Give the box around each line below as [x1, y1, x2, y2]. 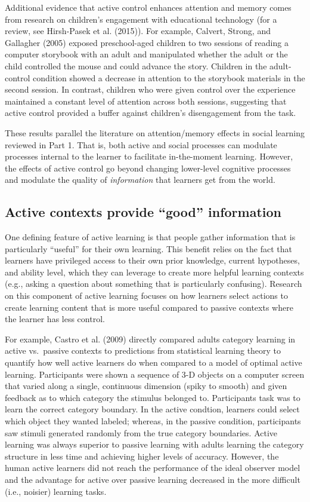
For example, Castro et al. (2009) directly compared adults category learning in [5, 332, 296, 345]
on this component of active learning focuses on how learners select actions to [5, 289, 288, 302]
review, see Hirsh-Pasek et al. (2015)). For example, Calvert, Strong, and [5, 25, 271, 37]
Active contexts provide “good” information [5, 203, 282, 221]
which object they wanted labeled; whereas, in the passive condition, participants [5, 415, 301, 427]
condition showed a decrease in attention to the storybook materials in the [33, 71, 305, 84]
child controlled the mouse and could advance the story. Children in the [5, 59, 267, 72]
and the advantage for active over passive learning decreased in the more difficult [5, 473, 300, 485]
